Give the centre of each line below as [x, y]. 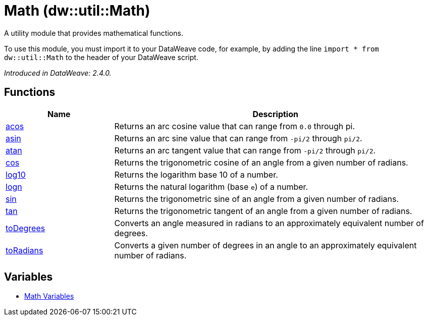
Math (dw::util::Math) [77, 11]
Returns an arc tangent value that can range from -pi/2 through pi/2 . [245, 150]
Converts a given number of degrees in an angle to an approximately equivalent [265, 245]
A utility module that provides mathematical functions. [94, 33]
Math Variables [49, 296]
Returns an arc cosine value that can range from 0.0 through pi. [235, 126]
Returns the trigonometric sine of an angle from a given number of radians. [256, 199]
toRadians [24, 250]
